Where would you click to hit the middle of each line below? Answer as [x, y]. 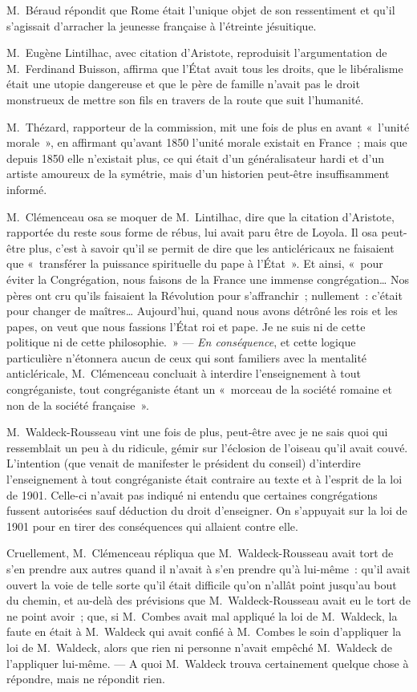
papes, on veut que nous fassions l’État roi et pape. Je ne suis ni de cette [186, 326]
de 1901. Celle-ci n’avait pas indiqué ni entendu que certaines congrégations [192, 494]
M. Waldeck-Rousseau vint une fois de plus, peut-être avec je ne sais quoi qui [197, 432]
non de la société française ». [78, 405]
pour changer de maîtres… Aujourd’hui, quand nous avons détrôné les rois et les [202, 311]
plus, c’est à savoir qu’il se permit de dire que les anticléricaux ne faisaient [212, 247]
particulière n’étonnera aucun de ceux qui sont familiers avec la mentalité [187, 357]
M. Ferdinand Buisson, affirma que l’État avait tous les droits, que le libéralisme [205, 68]
